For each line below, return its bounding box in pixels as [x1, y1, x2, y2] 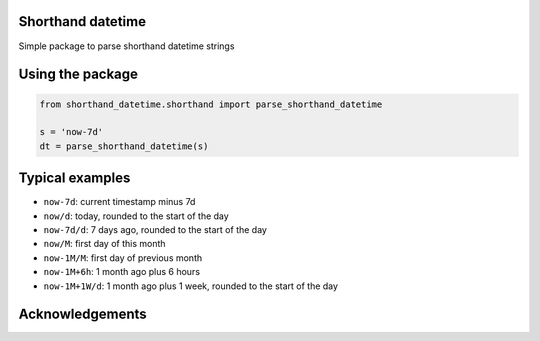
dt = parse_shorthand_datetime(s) [39, 140, 209, 152]
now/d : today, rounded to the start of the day [43, 210, 229, 222]
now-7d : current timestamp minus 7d [43, 196, 196, 208]
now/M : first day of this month [43, 238, 166, 250]
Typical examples [18, 170, 131, 187]
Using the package [18, 66, 139, 83]
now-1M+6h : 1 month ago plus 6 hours [43, 266, 200, 278]
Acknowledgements [18, 306, 147, 323]
